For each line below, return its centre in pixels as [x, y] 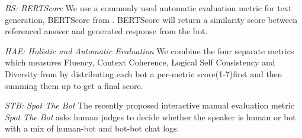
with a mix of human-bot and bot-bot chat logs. [92, 128]
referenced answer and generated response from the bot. [106, 31]
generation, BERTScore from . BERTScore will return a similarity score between [151, 19]
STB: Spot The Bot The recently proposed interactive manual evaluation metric [150, 105]
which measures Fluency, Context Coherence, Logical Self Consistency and [140, 62]
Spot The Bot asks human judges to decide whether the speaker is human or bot [150, 116]
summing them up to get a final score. [74, 85]
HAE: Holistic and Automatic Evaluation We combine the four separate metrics [150, 50]
